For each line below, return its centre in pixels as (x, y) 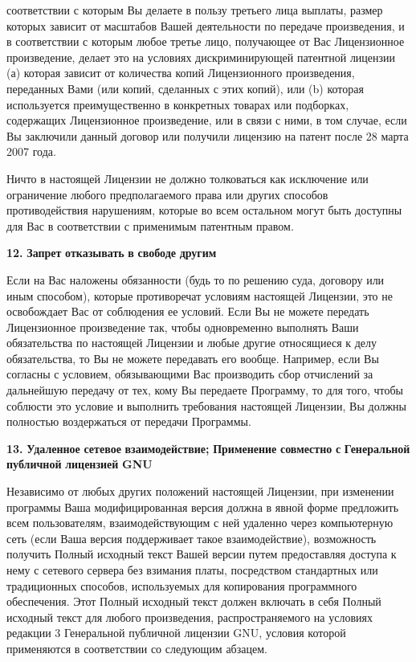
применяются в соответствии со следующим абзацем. (137, 648)
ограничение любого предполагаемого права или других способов (167, 194)
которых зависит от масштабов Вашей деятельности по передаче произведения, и (206, 25)
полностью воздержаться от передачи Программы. (129, 421)
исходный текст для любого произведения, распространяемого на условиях (190, 617)
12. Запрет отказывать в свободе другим (112, 253)
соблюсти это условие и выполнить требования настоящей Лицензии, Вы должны (206, 405)
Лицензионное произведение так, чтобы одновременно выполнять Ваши (183, 327)
